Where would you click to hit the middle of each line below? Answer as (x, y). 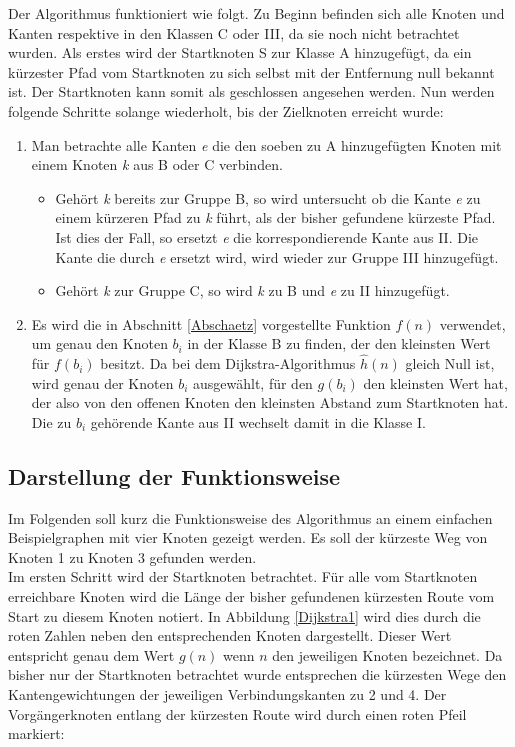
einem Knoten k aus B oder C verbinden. (157, 164)
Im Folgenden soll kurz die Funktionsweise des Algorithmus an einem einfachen (250, 517)
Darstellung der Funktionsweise (174, 475)
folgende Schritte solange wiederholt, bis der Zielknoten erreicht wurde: (226, 110)
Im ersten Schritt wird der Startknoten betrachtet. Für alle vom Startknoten (243, 576)
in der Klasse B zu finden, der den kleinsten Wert (339, 343)
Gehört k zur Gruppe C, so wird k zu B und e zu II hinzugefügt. (252, 290)
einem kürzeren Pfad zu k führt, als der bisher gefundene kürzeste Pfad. (275, 217)
